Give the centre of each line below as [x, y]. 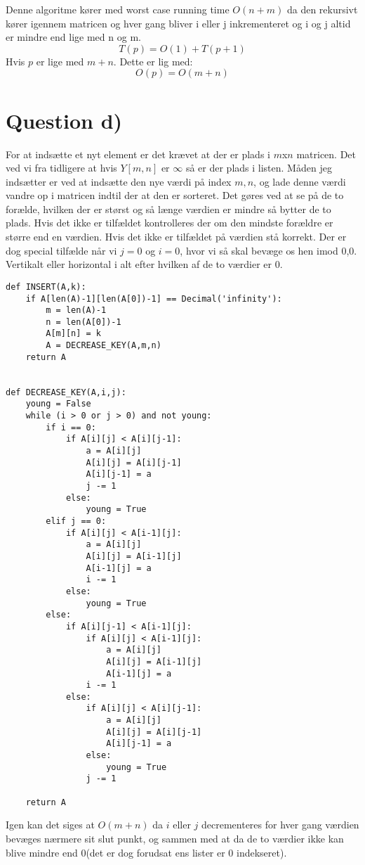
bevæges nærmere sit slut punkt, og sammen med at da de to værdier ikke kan [175, 838]
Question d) [64, 120]
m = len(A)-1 [76, 310]
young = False [58, 404]
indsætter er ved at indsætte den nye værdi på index [119, 181]
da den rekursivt [322, 9]
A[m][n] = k [74, 334]
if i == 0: [71, 427]
